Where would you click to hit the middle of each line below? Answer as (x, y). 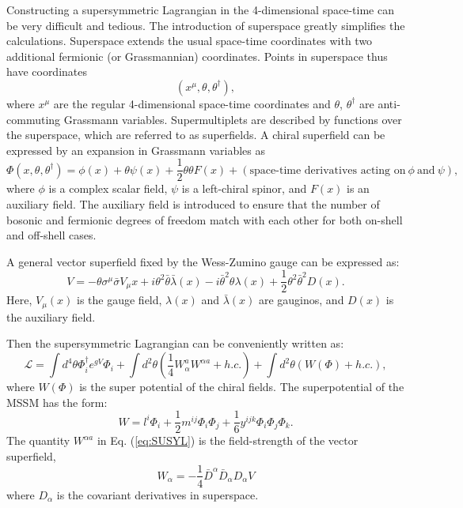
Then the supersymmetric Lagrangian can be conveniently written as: (175, 343)
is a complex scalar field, (108, 188)
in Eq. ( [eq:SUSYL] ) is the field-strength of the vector (228, 440)
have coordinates (47, 71)
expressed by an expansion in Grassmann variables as (136, 150)
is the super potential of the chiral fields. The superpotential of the (242, 387)
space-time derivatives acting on (328, 170)
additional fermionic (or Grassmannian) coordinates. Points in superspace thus (197, 56)
